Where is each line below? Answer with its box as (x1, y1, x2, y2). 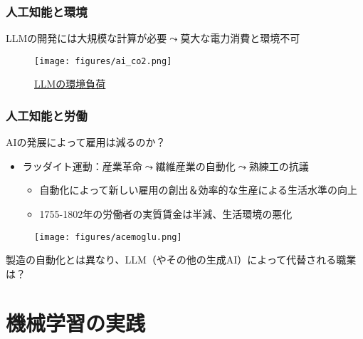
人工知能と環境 (6, 2, 88, 20)
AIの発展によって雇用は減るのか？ (6, 135, 166, 150)
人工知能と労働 (6, 106, 88, 124)
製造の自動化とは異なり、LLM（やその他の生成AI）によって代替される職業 (6, 252, 357, 267)
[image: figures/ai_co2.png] (34, 56, 172, 66)
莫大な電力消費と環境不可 (180, 31, 300, 46)
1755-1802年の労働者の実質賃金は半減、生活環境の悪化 (39, 207, 293, 221)
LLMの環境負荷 (34, 76, 106, 91)
